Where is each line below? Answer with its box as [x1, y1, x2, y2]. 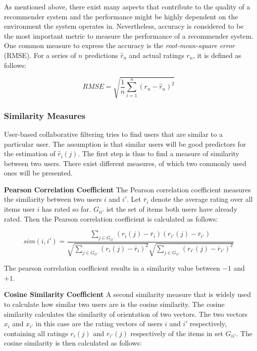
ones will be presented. [4, 168, 73, 178]
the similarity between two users [4, 194, 102, 204]
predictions [85, 50, 118, 60]
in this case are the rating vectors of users [35, 318, 162, 329]
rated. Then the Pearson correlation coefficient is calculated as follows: [4, 213, 218, 224]
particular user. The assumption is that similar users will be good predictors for [4, 138, 246, 149]
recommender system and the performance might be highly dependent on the [4, 11, 238, 21]
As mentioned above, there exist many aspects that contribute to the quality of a [4, 1, 250, 11]
